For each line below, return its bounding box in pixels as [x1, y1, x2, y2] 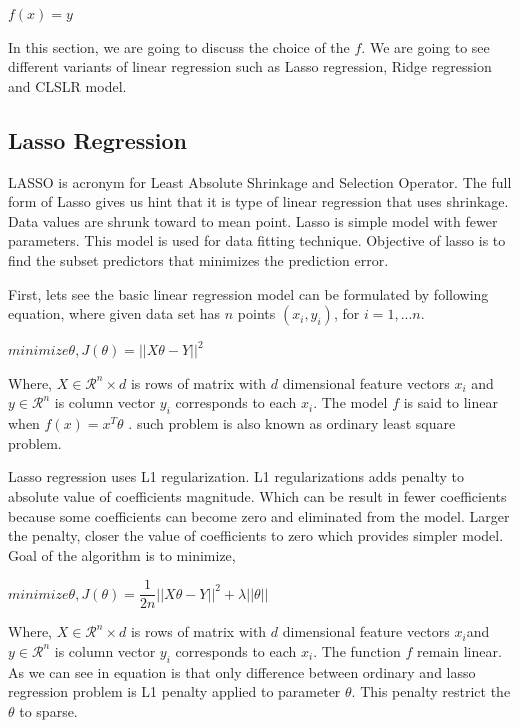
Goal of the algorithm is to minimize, [8, 544, 236, 565]
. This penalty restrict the [351, 681, 511, 702]
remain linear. [416, 640, 502, 661]
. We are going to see [361, 36, 490, 57]
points [237, 303, 276, 324]
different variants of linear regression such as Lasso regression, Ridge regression [8, 56, 492, 77]
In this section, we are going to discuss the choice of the [8, 36, 350, 57]
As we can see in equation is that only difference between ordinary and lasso [8, 661, 476, 682]
